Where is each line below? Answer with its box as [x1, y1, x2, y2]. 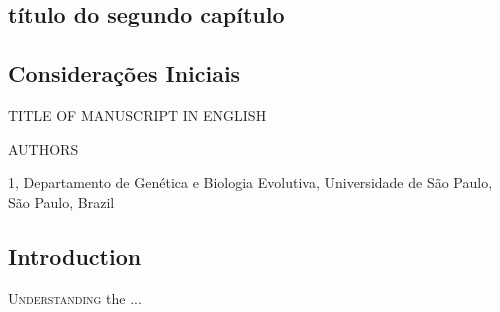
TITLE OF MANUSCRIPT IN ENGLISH [8, 104, 267, 125]
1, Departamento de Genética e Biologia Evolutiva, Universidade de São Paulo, [8, 172, 493, 193]
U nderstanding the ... [8, 287, 142, 308]
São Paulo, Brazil [8, 191, 115, 212]
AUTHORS [8, 138, 79, 159]
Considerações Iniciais [8, 58, 241, 89]
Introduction [8, 240, 142, 271]
